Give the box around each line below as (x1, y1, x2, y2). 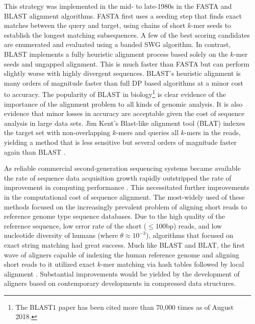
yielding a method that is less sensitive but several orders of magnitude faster (4, 137, 237, 147)
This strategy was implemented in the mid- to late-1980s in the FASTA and (4, 1, 232, 11)
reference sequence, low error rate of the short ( (4, 220, 147, 231)
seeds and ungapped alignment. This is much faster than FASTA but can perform (4, 58, 250, 69)
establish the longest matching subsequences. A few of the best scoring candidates (4, 29, 250, 40)
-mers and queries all (116, 127, 179, 138)
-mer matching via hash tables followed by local (101, 259, 244, 269)
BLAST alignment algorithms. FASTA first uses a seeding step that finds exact (4, 10, 242, 21)
